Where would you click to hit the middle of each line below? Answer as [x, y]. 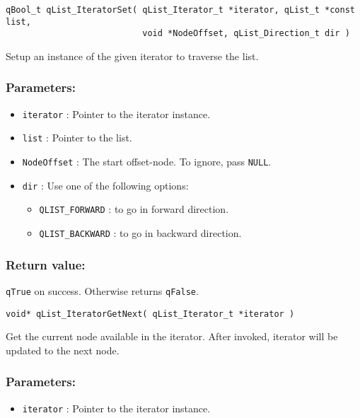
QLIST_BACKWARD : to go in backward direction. [140, 233]
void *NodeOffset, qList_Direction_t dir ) [246, 34]
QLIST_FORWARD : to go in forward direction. [134, 209]
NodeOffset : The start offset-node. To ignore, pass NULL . [147, 162]
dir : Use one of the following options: [105, 185]
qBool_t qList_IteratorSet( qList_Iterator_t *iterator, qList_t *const [180, 10]
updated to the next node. [63, 350]
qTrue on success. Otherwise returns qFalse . [102, 290]
